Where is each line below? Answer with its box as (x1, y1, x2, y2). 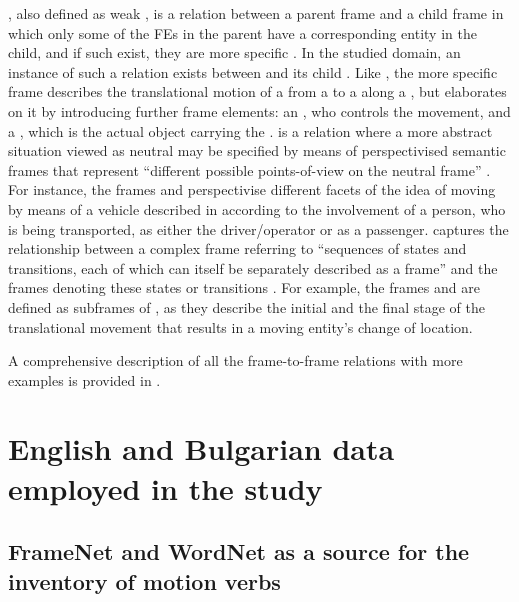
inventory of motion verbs (8, 565, 281, 596)
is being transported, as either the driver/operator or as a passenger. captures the (8, 218, 509, 239)
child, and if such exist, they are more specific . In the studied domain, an (8, 42, 461, 63)
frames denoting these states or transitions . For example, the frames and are (8, 277, 480, 298)
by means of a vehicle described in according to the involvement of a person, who (8, 198, 506, 219)
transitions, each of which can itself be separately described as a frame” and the (8, 257, 498, 278)
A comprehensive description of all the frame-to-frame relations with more (8, 350, 463, 371)
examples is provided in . (8, 369, 161, 390)
